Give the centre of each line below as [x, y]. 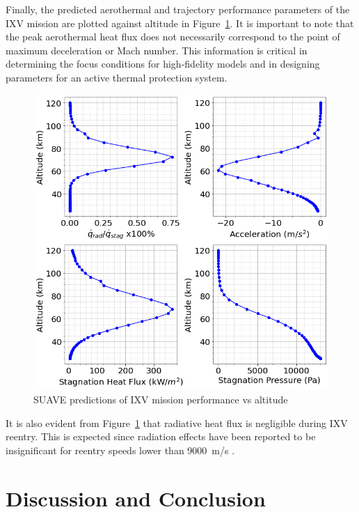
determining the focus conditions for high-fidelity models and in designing [163, 64]
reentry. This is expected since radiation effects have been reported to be [161, 436]
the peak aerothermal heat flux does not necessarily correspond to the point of [173, 37]
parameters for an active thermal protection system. [117, 77]
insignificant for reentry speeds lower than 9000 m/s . [120, 450]
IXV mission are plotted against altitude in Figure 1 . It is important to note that [180, 23]
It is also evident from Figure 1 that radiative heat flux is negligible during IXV [177, 422]
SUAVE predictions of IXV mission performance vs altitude [161, 399]
